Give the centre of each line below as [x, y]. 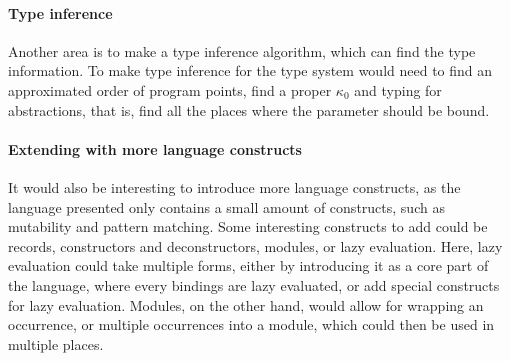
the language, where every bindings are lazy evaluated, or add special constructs [254, 284]
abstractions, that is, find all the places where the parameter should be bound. [249, 109]
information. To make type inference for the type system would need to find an [250, 70]
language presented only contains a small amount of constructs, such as [226, 206]
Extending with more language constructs [155, 148]
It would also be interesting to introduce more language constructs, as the [234, 186]
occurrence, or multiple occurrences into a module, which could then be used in [251, 324]
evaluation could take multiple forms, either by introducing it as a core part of [248, 265]
